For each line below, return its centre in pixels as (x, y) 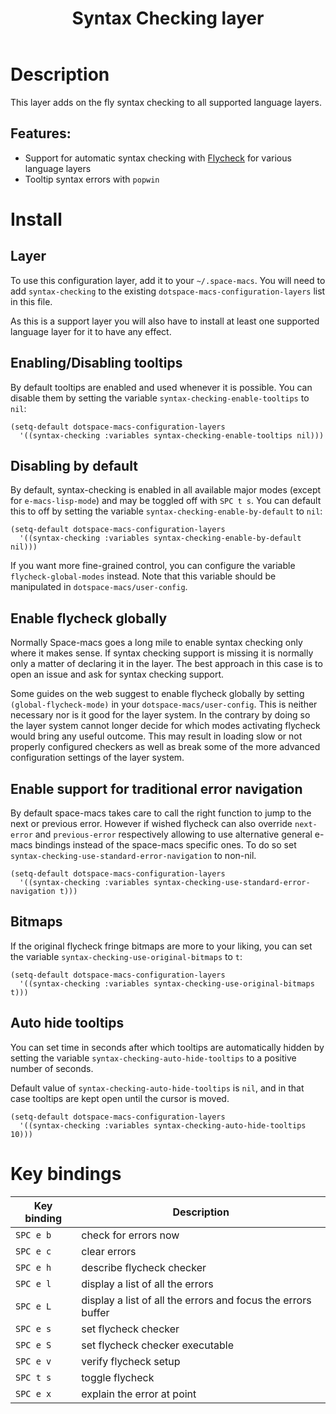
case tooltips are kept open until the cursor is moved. (120, 1098)
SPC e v (33, 1361)
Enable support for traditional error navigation (156, 788)
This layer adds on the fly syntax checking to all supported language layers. (166, 102)
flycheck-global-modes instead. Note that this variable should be (143, 576)
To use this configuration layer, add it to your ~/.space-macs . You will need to (168, 280)
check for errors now (130, 1235)
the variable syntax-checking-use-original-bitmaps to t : (126, 956)
